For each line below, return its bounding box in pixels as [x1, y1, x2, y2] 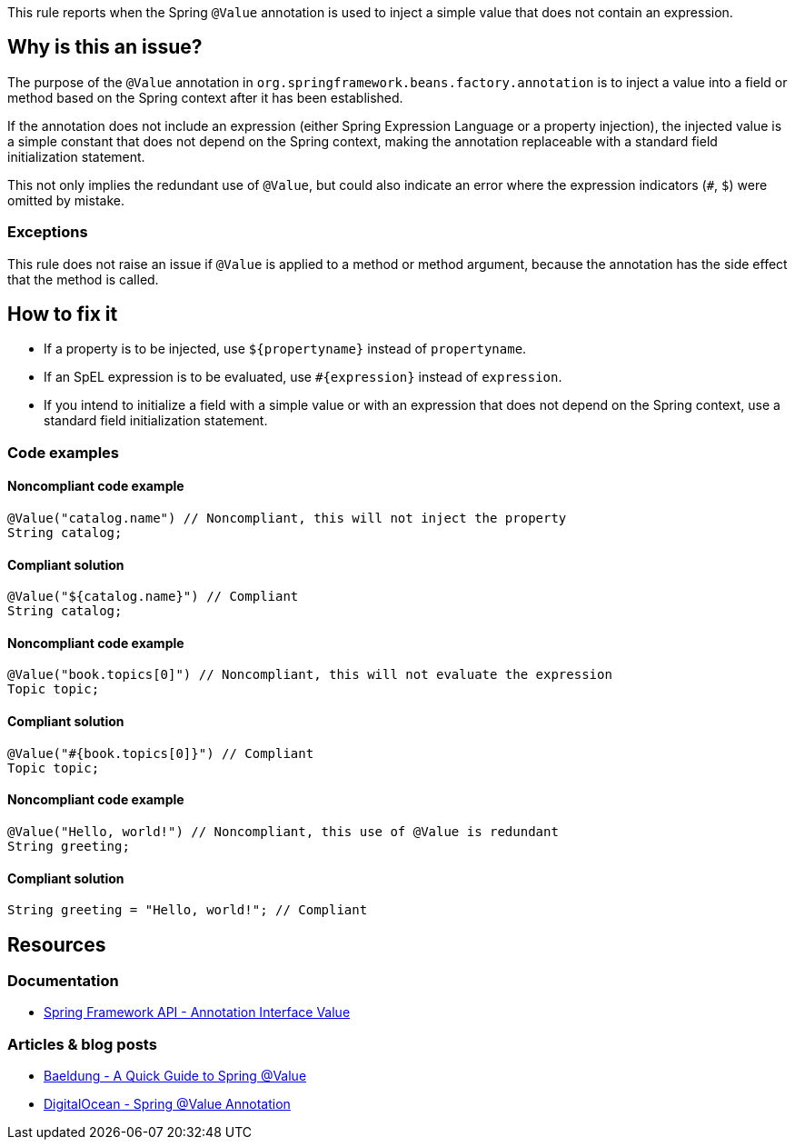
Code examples [7, 443, 120, 462]
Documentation [7, 971, 119, 990]
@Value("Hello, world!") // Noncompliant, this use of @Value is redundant [7, 823, 559, 839]
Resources [7, 933, 106, 956]
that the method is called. [7, 271, 159, 287]
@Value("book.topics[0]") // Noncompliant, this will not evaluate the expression [7, 667, 612, 683]
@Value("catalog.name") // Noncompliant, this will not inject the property [7, 511, 567, 526]
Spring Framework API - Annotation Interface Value [44, 1004, 351, 1021]
